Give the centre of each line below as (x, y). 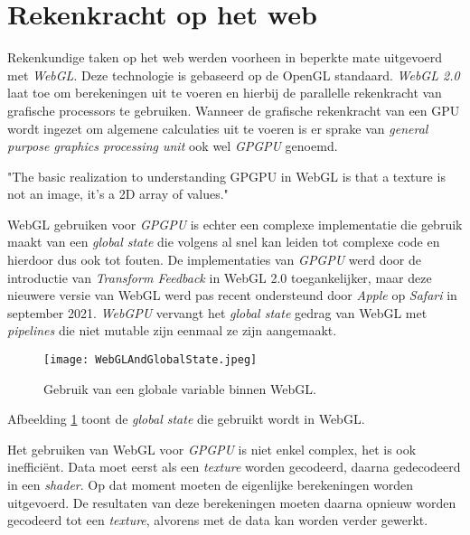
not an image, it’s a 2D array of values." (118, 194)
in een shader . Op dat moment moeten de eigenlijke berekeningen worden (211, 485)
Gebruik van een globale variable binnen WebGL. (180, 388)
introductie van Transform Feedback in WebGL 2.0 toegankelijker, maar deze (220, 277)
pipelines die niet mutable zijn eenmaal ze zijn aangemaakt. (172, 330)
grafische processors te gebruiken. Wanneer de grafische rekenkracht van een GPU (234, 110)
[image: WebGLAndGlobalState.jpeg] (150, 360)
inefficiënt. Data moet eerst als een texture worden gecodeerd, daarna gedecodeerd (234, 467)
